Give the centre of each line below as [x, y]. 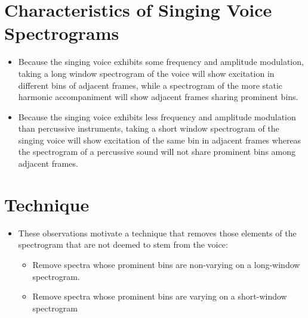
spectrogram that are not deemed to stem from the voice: [123, 244]
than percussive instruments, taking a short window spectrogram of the [149, 128]
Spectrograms [62, 33]
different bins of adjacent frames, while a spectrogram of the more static [150, 85]
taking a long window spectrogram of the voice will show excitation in [146, 73]
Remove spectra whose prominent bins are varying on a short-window [160, 296]
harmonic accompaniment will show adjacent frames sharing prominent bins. [158, 97]
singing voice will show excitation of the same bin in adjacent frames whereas [160, 140]
